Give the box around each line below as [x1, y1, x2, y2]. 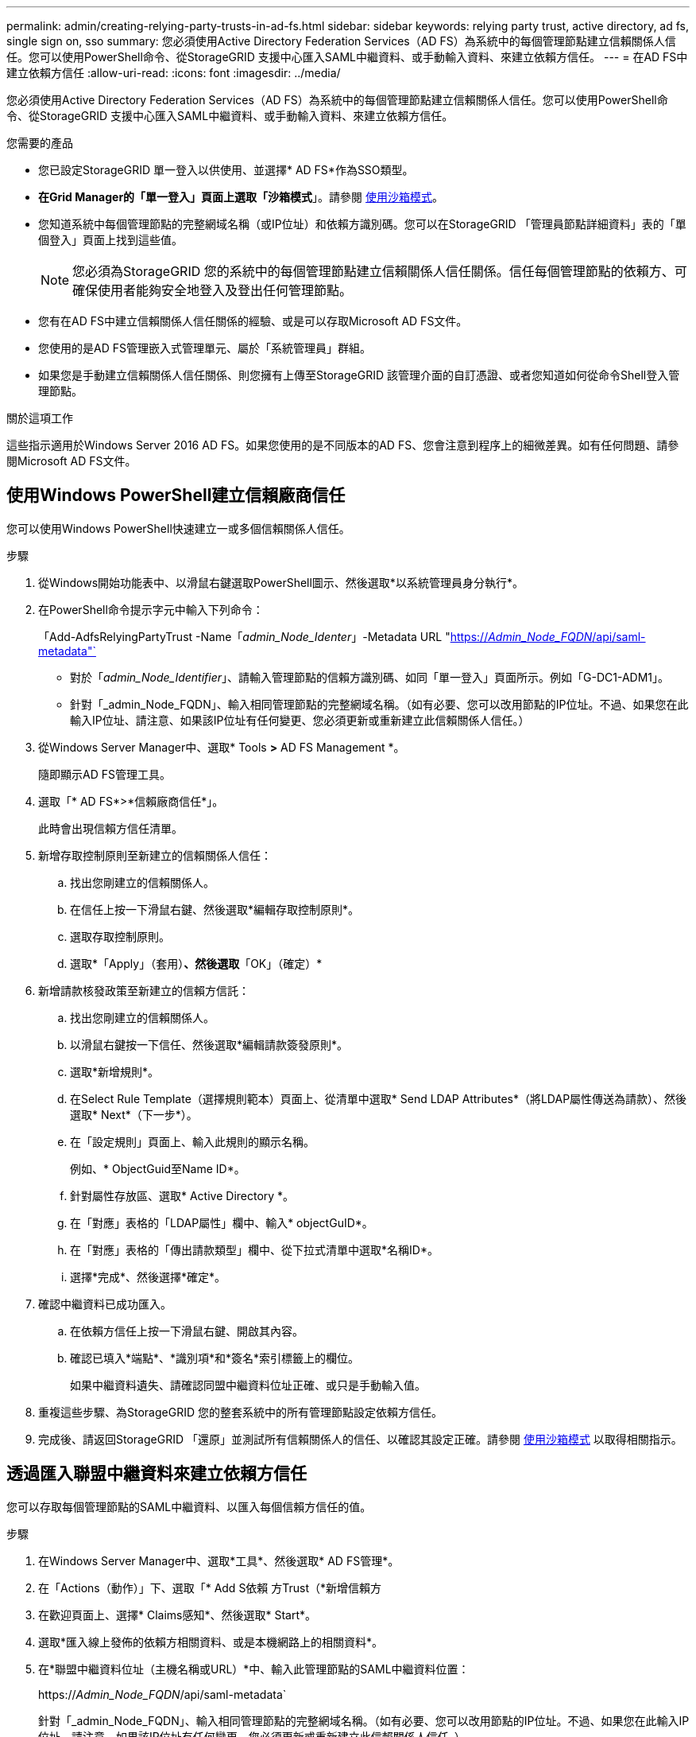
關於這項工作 [6, 411, 73, 425]
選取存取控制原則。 [70, 929, 170, 943]
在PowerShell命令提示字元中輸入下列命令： [38, 602, 264, 616]
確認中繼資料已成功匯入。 [38, 1296, 172, 1311]
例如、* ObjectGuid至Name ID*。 [70, 1161, 246, 1175]
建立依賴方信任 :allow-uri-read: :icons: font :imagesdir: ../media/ [6, 66, 341, 80]
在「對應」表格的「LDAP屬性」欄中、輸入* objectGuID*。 [70, 1215, 373, 1230]
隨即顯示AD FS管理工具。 [38, 767, 171, 781]
